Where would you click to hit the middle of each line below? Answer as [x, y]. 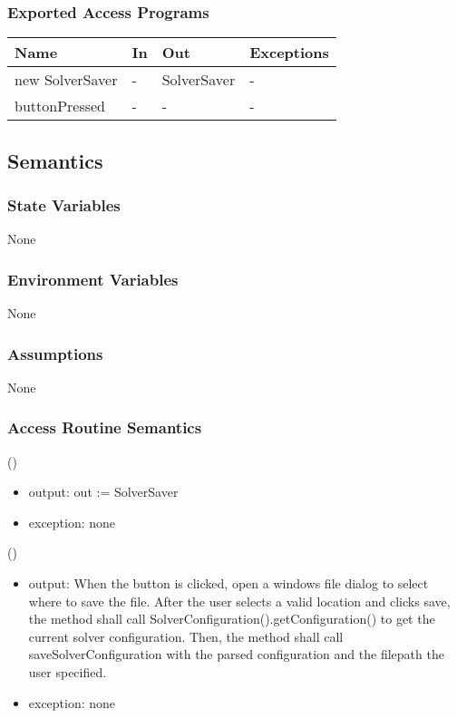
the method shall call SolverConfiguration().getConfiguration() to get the [232, 619]
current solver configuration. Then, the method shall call [186, 636]
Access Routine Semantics [105, 427]
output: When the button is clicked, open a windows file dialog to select [228, 583]
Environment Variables [93, 279]
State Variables [64, 204]
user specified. [68, 672]
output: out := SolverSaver [103, 492]
